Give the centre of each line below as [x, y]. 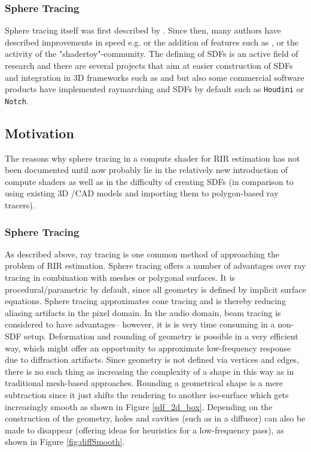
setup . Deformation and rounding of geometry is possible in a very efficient [161, 336]
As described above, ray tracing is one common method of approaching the [142, 254]
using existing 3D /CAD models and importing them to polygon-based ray [142, 193]
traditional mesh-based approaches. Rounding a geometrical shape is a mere [144, 383]
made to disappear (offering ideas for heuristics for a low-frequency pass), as [144, 430]
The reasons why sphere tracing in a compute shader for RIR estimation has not [153, 158]
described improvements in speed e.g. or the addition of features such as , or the [152, 42]
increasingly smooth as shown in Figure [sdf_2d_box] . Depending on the [139, 406]
